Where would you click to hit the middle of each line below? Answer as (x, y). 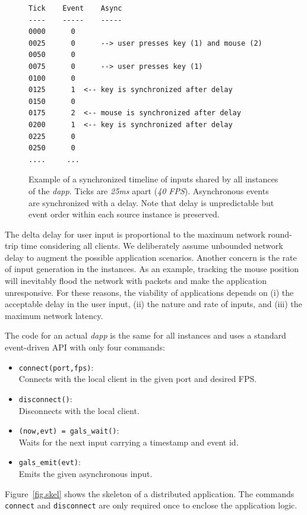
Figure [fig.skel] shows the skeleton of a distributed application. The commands (150, 493)
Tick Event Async (75, 8)
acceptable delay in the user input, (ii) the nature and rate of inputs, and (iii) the (153, 304)
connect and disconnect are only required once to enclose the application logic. (151, 505)
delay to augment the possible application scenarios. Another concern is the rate (151, 257)
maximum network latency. (54, 315)
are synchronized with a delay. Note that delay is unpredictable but (151, 202)
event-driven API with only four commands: (85, 347)
